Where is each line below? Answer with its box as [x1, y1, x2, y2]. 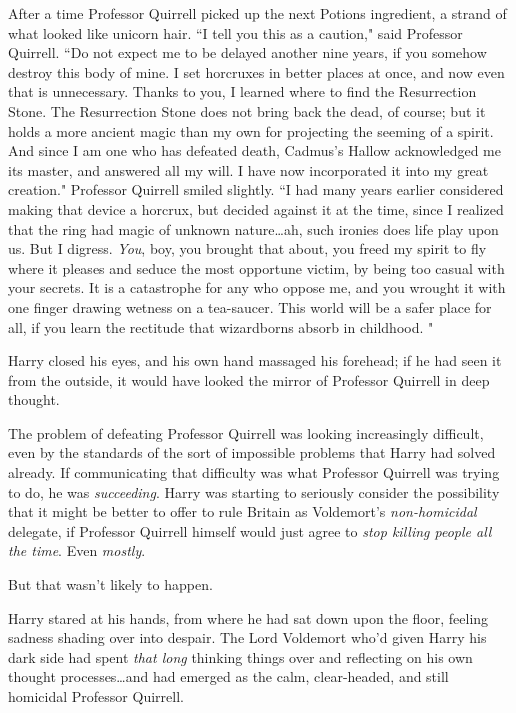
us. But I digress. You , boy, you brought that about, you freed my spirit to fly [8, 238, 487, 259]
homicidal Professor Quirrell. [8, 686, 184, 706]
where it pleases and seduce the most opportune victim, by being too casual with [8, 257, 505, 278]
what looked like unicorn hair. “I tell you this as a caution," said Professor [8, 22, 463, 43]
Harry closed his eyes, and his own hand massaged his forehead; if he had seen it [8, 350, 502, 371]
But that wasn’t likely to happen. [8, 574, 213, 595]
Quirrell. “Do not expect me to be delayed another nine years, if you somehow [8, 42, 487, 63]
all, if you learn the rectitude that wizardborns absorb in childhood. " [8, 316, 434, 337]
